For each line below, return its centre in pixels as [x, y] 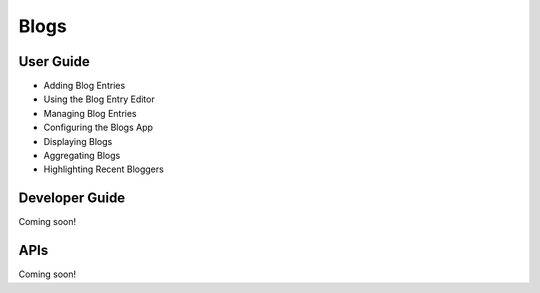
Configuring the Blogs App [98, 127]
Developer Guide [72, 198]
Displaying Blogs [78, 141]
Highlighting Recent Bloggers [103, 169]
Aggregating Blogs [82, 156]
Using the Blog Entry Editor [99, 99]
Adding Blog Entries [84, 86]
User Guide [54, 61]
